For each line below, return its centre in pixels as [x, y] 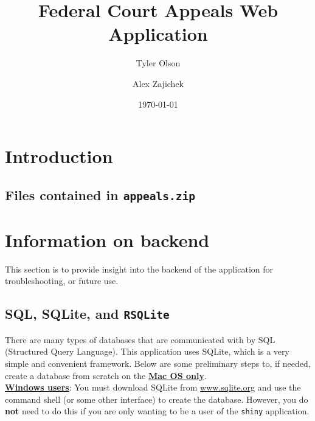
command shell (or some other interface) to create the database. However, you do [157, 399]
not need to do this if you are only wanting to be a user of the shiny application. [157, 411]
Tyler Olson [158, 63]
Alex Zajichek [158, 83]
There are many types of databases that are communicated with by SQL [140, 339]
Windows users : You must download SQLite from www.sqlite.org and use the [153, 387]
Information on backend [107, 239]
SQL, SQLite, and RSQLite [87, 314]
